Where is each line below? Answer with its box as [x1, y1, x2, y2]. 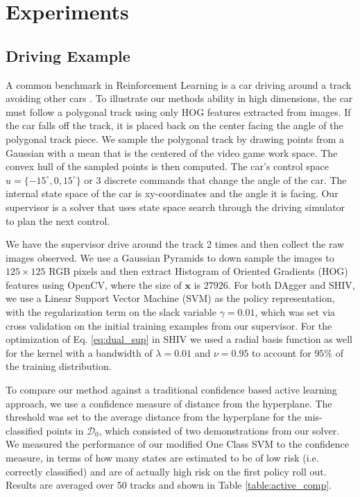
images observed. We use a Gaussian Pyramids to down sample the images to [6, 250, 334, 264]
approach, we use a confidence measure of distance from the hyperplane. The [6, 396, 332, 410]
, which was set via [255, 305, 336, 319]
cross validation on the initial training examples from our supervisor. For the [6, 318, 332, 332]
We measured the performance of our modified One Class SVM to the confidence [6, 437, 350, 451]
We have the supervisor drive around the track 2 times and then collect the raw [6, 237, 345, 251]
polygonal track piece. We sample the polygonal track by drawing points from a [6, 131, 344, 146]
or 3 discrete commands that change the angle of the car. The [84, 172, 347, 187]
